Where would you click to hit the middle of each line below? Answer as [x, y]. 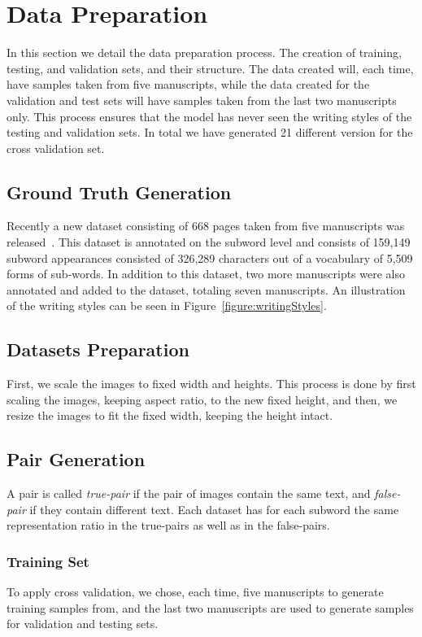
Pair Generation [76, 459]
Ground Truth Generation [119, 192]
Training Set [48, 561]
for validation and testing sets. [83, 624]
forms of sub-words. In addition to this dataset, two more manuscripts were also [206, 274]
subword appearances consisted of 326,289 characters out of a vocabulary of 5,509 [210, 257]
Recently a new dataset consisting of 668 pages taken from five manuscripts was [206, 226]
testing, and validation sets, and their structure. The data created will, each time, [210, 68]
